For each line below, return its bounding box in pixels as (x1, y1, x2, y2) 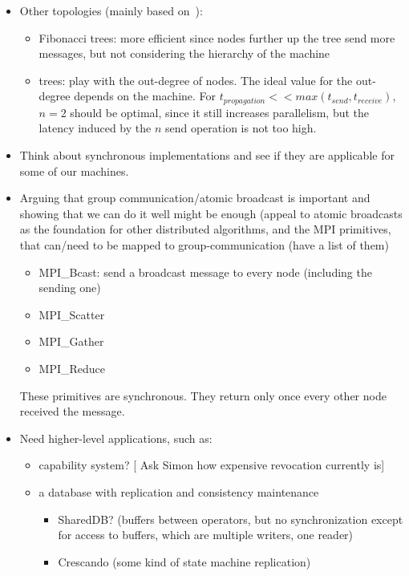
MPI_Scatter (38, 306, 105, 322)
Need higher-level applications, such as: (19, 429, 213, 446)
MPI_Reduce (38, 359, 106, 376)
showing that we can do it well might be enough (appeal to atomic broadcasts (19, 205, 403, 221)
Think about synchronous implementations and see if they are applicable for (19, 147, 395, 164)
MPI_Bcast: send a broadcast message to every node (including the (38, 263, 372, 280)
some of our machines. (19, 162, 129, 179)
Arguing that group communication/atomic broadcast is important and (19, 189, 371, 206)
